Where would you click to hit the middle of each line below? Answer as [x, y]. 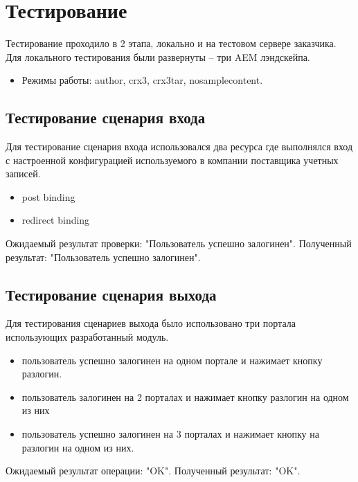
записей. [23, 173]
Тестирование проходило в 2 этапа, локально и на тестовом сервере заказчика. [171, 43]
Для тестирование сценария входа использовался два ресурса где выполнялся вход [179, 146]
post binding [48, 196]
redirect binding [56, 220]
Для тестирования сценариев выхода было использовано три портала [151, 323]
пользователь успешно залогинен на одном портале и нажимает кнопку [172, 360]
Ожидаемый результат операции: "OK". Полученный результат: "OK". [153, 471]
